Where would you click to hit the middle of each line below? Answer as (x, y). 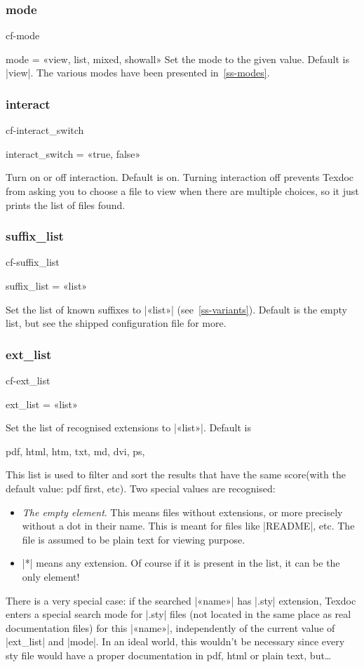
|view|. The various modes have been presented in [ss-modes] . (138, 73)
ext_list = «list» (42, 404)
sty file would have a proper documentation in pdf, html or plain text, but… (169, 655)
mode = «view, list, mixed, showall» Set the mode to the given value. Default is (178, 59)
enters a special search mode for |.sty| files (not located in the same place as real (178, 614)
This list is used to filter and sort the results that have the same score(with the (176, 474)
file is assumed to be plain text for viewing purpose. (134, 539)
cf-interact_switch (45, 130)
